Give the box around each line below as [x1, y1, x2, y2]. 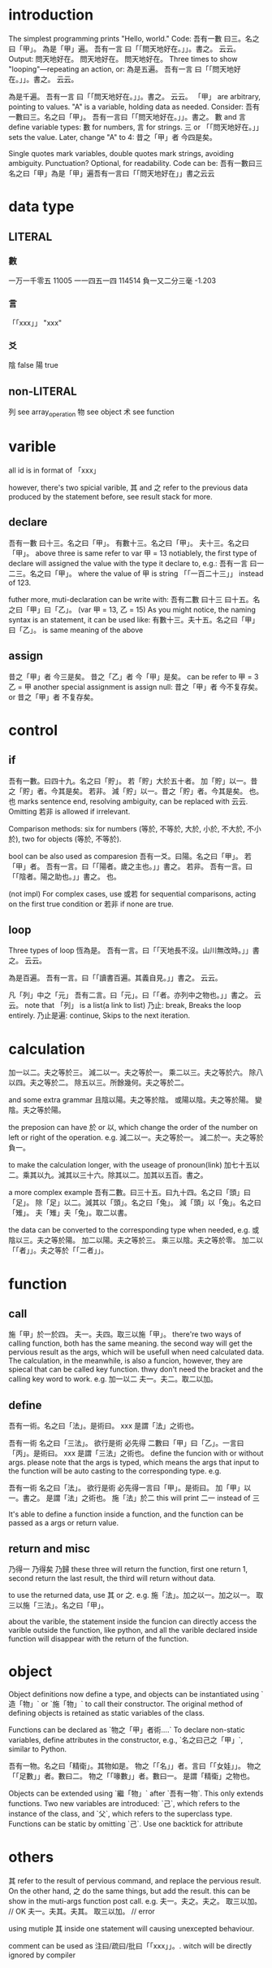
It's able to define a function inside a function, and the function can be [8, 1509, 244, 1519]
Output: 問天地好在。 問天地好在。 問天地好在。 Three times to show [8, 54, 238, 63]
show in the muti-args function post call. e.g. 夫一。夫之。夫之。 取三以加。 [8, 1896, 262, 1905]
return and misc [8, 1542, 91, 1556]
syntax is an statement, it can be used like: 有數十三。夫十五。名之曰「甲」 [8, 614, 260, 624]
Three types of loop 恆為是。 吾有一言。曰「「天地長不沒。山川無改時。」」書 [8, 945, 260, 955]
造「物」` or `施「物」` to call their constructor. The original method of [8, 1699, 244, 1708]
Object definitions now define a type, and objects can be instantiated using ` [8, 1689, 264, 1699]
